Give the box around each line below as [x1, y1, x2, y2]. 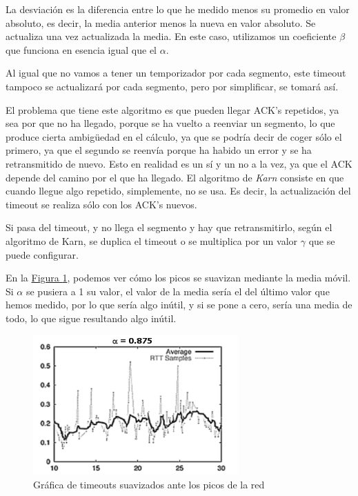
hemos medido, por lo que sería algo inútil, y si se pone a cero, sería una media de [6, 297, 352, 312]
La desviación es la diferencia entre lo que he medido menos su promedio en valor [6, 2, 350, 16]
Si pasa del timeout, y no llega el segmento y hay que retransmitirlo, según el [6, 220, 332, 235]
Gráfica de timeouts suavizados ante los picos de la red [33, 477, 265, 491]
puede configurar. [6, 247, 79, 261]
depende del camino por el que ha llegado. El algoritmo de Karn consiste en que [6, 170, 344, 184]
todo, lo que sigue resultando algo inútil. [6, 310, 177, 325]
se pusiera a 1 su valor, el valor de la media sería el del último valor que [26, 284, 330, 298]
